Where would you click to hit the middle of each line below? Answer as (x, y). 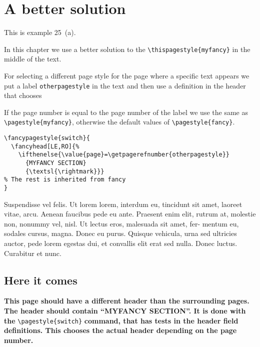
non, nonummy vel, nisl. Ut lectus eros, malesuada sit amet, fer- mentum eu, (121, 223)
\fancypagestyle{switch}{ (47, 138)
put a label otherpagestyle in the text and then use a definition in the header (125, 85)
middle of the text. (33, 59)
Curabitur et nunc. (33, 253)
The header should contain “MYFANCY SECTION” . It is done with (125, 311)
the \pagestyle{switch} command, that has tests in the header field (121, 320)
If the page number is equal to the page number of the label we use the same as (126, 112)
